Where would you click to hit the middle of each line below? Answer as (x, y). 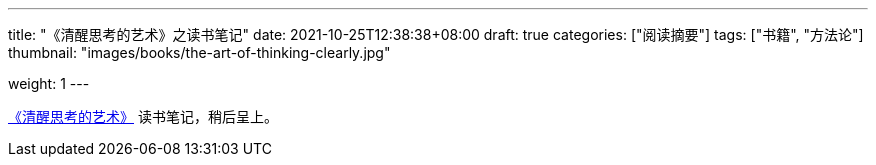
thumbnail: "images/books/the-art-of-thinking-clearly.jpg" (199, 52)
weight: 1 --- (49, 83)
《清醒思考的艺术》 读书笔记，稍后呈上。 (143, 116)
